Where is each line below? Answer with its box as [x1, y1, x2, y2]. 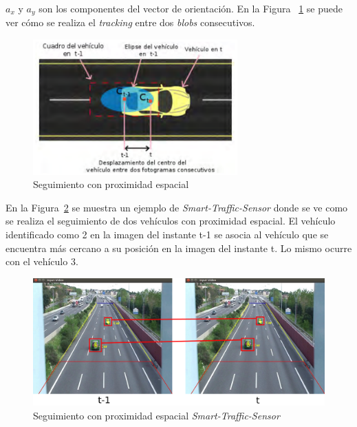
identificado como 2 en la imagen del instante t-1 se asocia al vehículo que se [6, 227, 329, 242]
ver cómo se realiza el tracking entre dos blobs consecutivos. [6, 15, 255, 30]
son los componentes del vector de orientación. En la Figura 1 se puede [39, 1, 343, 15]
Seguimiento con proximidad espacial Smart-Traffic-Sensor [33, 408, 280, 422]
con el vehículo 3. [6, 254, 78, 269]
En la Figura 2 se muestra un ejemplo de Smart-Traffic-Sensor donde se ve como [6, 200, 348, 214]
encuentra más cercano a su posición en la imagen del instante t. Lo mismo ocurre [6, 240, 352, 255]
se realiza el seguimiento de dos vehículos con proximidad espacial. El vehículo [6, 213, 336, 228]
